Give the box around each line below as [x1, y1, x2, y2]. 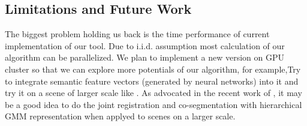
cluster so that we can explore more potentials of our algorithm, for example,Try [5, 62, 301, 75]
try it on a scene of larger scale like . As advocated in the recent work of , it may [5, 86, 302, 99]
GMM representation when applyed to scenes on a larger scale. [5, 110, 236, 122]
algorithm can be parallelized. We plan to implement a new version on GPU [5, 51, 284, 64]
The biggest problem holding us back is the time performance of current [5, 28, 270, 40]
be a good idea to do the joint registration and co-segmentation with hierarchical [5, 98, 302, 110]
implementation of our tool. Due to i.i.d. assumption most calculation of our [5, 39, 285, 52]
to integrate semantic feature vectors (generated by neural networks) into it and [5, 74, 299, 87]
